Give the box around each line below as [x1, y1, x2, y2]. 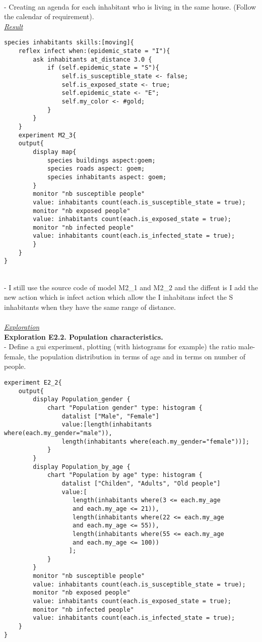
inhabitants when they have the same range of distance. [4, 301, 176, 312]
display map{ [33, 148, 77, 155]
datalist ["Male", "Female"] [61, 412, 159, 420]
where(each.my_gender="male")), [4, 429, 112, 437]
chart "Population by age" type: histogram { [47, 471, 203, 479]
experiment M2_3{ [18, 131, 77, 139]
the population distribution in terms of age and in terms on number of [28, 351, 246, 361]
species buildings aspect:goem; [47, 156, 156, 164]
